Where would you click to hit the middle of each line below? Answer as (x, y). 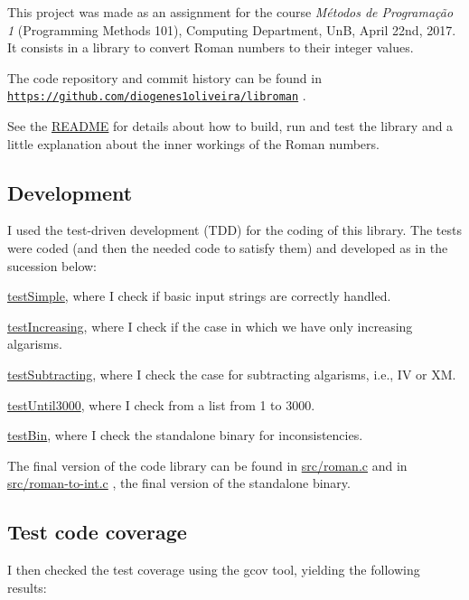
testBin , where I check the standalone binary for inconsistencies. (185, 435)
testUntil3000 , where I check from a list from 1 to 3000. (161, 404)
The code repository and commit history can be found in (164, 77)
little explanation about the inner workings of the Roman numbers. (193, 143)
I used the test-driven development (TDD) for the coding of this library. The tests (234, 230)
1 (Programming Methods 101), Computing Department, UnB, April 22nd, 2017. (232, 29)
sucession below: (52, 265)
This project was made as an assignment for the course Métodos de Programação (230, 12)
